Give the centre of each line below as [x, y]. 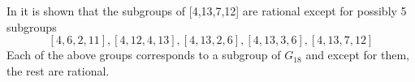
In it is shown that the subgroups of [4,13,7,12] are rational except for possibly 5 [207, 11]
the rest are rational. [58, 70]
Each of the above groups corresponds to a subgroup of [144, 55]
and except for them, [357, 55]
